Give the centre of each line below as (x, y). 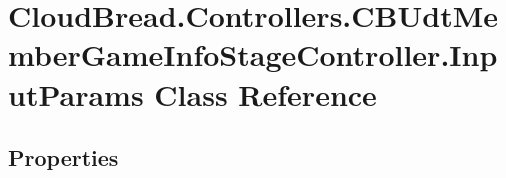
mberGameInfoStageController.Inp (253, 54)
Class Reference (265, 93)
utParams (76, 93)
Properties (63, 157)
